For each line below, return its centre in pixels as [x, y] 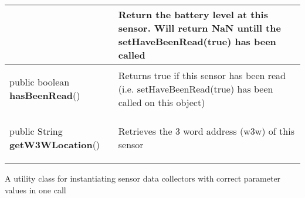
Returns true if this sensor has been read [202, 75]
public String [36, 131]
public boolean [40, 82]
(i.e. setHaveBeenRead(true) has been [196, 88]
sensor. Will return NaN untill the [199, 28]
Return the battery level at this [193, 14]
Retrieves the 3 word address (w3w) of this [206, 131]
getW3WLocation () [55, 144]
